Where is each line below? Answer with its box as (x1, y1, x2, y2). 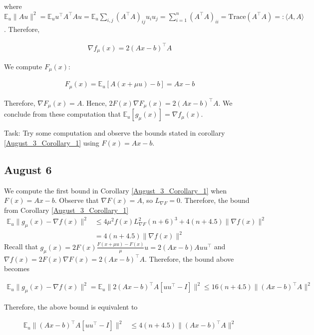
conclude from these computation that (4, 109, 121, 119)
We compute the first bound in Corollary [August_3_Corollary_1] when (4, 185, 227, 195)
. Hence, (82, 97, 107, 108)
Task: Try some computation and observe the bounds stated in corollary (4, 128, 225, 138)
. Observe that (54, 195, 99, 205)
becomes (4, 263, 30, 274)
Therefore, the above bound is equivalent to (4, 302, 138, 312)
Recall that (4, 241, 38, 252)
